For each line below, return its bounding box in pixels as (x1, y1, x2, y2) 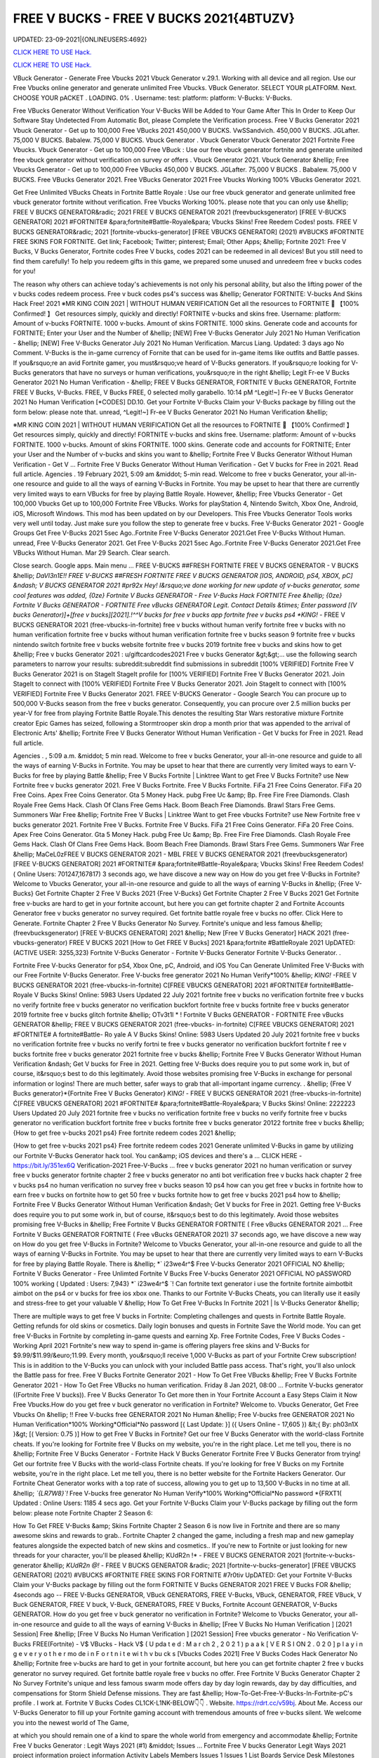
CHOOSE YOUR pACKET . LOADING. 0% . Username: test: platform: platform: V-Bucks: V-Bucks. (13, 94, 293, 102)
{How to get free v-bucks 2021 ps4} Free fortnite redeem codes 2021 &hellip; (13, 1129, 237, 1137)
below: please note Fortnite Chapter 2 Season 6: (13, 1508, 153, 1517)
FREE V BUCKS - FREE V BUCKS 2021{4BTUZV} (13, 11, 295, 26)
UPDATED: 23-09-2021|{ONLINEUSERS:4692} (13, 35, 147, 44)
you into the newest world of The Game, (13, 1718, 129, 1726)
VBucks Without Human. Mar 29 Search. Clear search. (13, 548, 171, 557)
